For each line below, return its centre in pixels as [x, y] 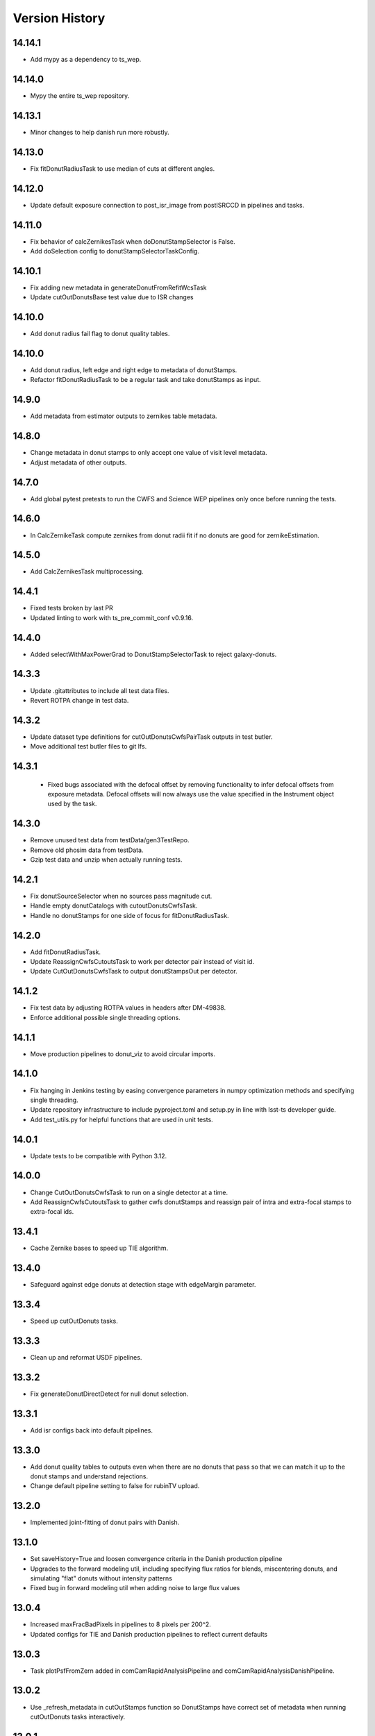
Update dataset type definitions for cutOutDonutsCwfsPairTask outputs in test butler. [151, 737]
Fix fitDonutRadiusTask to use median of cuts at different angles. [123, 168]
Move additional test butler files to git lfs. [89, 746]
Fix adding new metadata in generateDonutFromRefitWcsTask [118, 287]
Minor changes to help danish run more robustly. [100, 132]
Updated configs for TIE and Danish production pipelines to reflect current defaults [149, 1634]
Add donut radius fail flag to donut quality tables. [100, 334]
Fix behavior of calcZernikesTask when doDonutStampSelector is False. [133, 241]
